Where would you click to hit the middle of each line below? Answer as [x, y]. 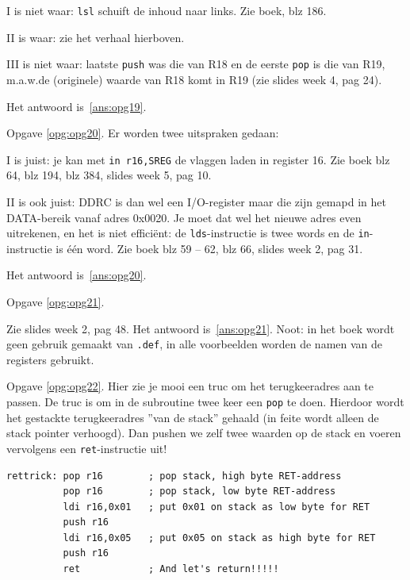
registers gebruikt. [50, 359]
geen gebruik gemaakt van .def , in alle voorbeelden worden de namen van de [195, 344]
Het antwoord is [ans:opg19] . [77, 106]
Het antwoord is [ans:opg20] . [77, 275]
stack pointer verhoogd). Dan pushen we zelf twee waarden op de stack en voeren [204, 433]
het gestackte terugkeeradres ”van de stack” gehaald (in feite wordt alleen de [193, 417]
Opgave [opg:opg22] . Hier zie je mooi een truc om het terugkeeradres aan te [190, 386]
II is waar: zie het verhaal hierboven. [96, 37]
